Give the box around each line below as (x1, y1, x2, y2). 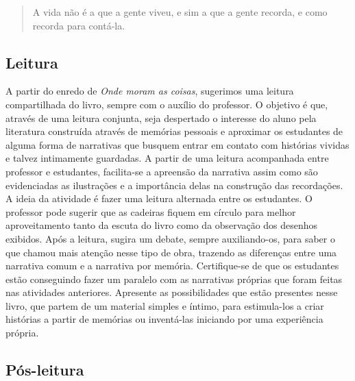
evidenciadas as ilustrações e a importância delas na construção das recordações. (5, 177, 343, 192)
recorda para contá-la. (32, 18, 125, 32)
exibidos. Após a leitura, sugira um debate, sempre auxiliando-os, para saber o (5, 231, 335, 245)
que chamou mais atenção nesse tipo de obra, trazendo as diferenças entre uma (5, 245, 337, 259)
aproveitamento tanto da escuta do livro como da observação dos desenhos (5, 218, 318, 232)
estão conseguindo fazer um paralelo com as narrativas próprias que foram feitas (5, 271, 343, 286)
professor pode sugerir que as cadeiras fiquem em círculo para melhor (5, 204, 296, 219)
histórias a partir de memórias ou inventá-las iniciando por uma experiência (5, 312, 323, 326)
